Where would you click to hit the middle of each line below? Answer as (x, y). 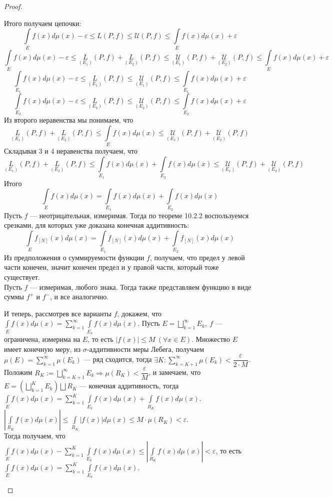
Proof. (13, 6)
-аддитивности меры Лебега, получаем (145, 349)
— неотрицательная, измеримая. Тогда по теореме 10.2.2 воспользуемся (139, 215)
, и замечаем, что (175, 372)
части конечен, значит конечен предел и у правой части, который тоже (111, 267)
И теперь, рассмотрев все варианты (58, 313)
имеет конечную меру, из (42, 349)
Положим (18, 372)
